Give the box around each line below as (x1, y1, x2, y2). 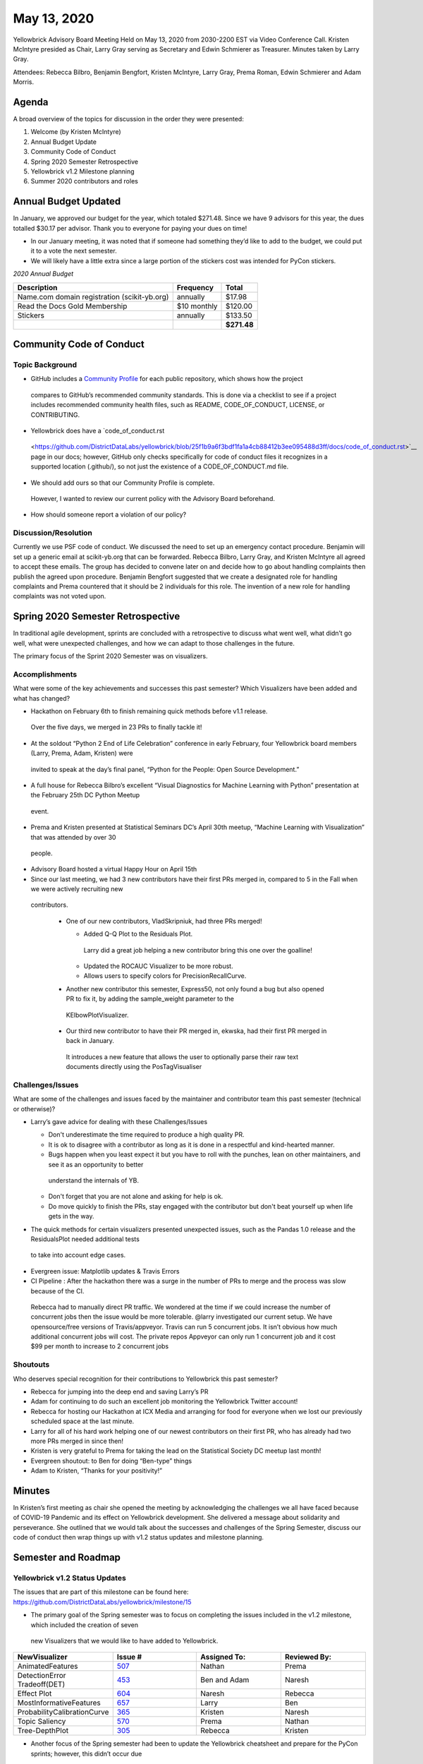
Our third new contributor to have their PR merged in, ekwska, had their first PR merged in (66, 1027, 327, 1035)
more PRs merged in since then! (30, 1437, 123, 1445)
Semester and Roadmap (13, 1552, 121, 1564)
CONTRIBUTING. (30, 410, 80, 419)
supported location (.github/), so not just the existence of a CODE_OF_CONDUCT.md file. (30, 462, 289, 471)
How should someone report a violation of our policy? (30, 510, 187, 519)
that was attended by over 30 (30, 833, 116, 841)
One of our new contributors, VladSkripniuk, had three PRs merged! (66, 917, 262, 925)
